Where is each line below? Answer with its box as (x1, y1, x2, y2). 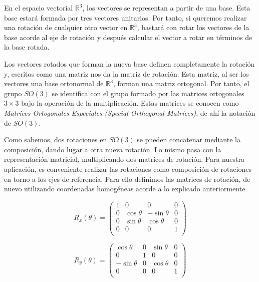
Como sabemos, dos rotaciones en (4, 134, 107, 145)
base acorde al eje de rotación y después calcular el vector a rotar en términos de (4, 32, 252, 42)
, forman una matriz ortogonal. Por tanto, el (113, 78, 249, 89)
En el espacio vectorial (4, 3, 73, 13)
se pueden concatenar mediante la (137, 134, 240, 145)
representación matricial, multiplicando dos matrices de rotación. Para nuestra (4, 154, 244, 164)
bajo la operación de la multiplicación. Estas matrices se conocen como (21, 98, 239, 108)
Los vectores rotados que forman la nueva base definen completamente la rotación (4, 58, 255, 69)
